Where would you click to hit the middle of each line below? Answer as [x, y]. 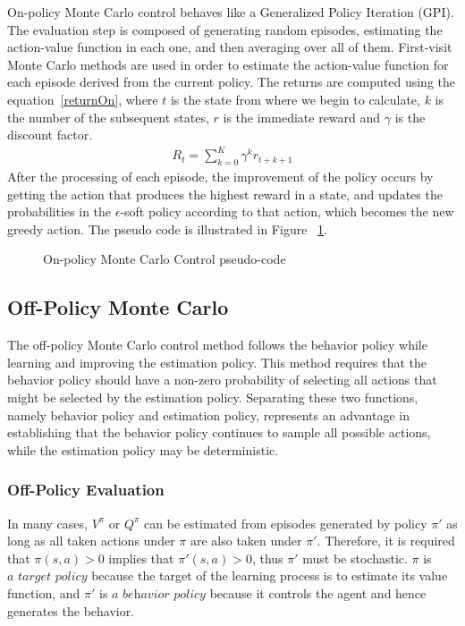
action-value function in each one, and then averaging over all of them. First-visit [230, 47]
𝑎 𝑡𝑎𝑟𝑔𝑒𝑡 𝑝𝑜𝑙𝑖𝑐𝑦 [47, 577]
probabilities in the [59, 211]
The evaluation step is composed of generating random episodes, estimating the [225, 29]
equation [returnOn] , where [83, 99]
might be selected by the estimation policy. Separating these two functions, [213, 398]
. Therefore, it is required [386, 541]
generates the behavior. [71, 610]
